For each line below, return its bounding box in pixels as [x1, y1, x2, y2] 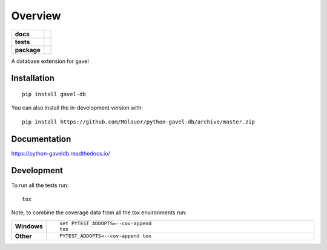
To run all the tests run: [11, 182, 69, 189]
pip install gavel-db [22, 91, 86, 97]
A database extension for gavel [11, 58, 89, 65]
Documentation [11, 134, 71, 144]
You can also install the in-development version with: [11, 104, 144, 111]
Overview [11, 9, 61, 22]
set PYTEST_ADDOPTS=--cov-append [59, 220, 151, 226]
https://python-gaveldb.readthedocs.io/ [11, 150, 110, 157]
